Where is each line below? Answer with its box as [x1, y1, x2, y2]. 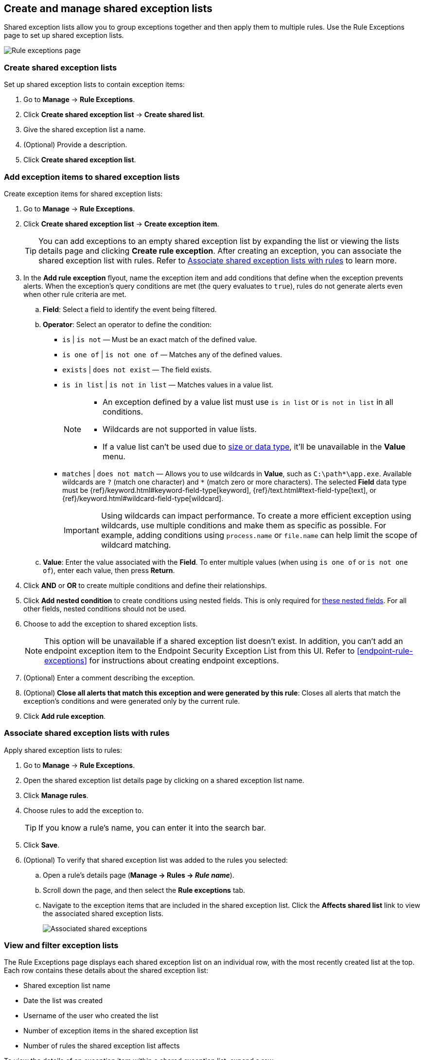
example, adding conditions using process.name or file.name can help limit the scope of [101, 530, 418, 540]
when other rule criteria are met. [23, 290, 126, 298]
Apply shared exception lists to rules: [4, 746, 123, 754]
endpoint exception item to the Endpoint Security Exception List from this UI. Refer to [44, 645, 355, 656]
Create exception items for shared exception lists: [4, 189, 163, 198]
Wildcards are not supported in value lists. [103, 424, 257, 434]
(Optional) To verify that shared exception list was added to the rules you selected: [23, 855, 288, 864]
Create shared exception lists [4, 62, 117, 72]
